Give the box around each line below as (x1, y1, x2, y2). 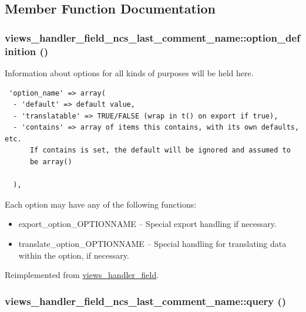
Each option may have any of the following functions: (5, 198, 197, 210)
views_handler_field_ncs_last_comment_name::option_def (5, 30, 300, 45)
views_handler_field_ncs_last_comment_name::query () (5, 293, 287, 308)
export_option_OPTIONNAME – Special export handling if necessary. (18, 218, 277, 230)
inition (5, 43, 36, 58)
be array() (29, 158, 72, 167)
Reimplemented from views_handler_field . (5, 269, 159, 281)
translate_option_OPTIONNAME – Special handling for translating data (18, 238, 287, 250)
